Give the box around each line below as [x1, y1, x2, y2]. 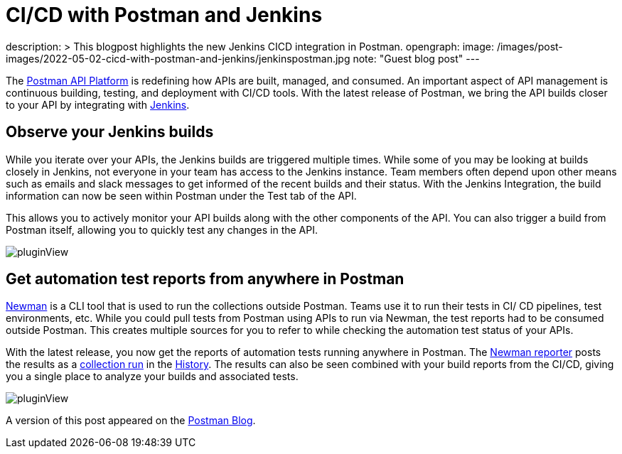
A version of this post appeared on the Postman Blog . [6, 414, 256, 427]
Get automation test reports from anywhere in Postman [6, 270, 404, 288]
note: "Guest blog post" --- [353, 52, 480, 65]
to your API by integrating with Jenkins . [6, 98, 190, 111]
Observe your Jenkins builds [6, 123, 214, 141]
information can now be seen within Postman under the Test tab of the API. [6, 189, 357, 202]
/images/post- [496, 40, 563, 53]
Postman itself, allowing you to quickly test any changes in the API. [6, 223, 318, 236]
